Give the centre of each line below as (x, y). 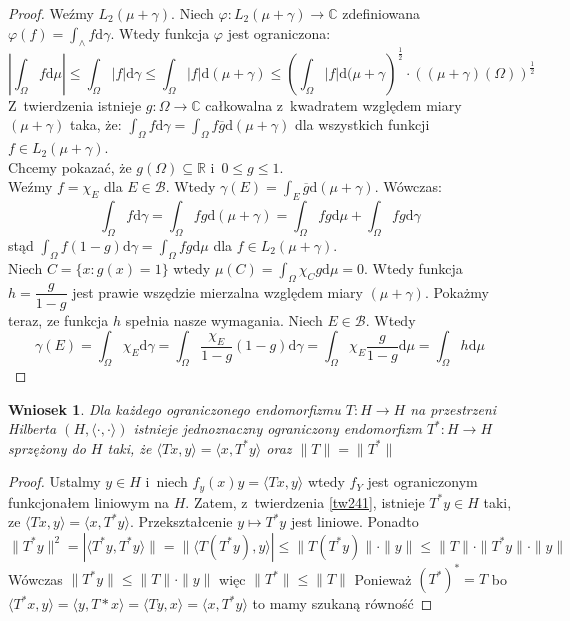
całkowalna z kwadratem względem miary (333, 104)
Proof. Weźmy (51, 13)
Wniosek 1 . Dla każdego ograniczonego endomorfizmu (174, 408)
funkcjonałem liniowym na (89, 501)
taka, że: (95, 124)
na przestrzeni (453, 408)
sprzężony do (47, 447)
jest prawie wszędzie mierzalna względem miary (217, 291)
